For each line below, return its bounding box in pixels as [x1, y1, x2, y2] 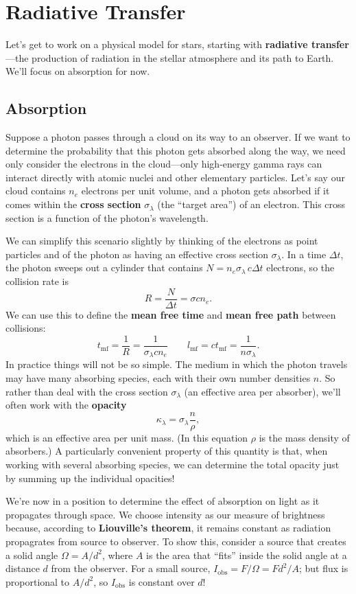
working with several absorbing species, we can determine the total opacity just [5, 457, 340, 472]
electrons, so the [266, 260, 335, 275]
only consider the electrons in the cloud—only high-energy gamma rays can [5, 157, 322, 171]
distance [5, 561, 40, 575]
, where [102, 547, 133, 562]
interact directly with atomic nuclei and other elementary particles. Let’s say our [5, 170, 345, 184]
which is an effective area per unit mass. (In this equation [5, 430, 248, 444]
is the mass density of [259, 430, 350, 444]
